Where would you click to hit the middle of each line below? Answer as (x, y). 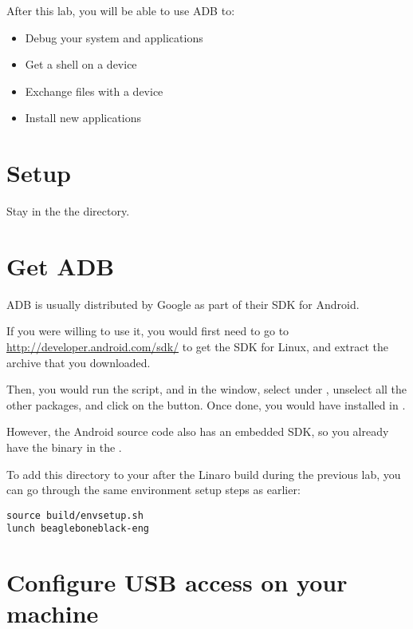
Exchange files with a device (94, 91)
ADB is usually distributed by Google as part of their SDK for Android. (183, 304)
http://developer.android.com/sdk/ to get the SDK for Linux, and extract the (198, 346)
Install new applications (83, 118)
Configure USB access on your (177, 582)
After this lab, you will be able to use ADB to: (121, 10)
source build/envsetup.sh (75, 515)
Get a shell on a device (81, 64)
